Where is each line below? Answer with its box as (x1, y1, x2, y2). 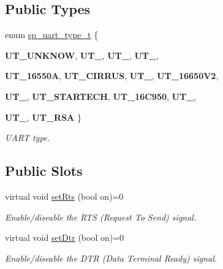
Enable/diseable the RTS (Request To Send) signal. (5, 210, 197, 223)
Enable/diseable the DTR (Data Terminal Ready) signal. (5, 251, 217, 264)
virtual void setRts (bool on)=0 (5, 189, 124, 202)
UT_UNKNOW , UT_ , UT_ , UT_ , (5, 48, 159, 61)
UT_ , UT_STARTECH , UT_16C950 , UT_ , (5, 89, 197, 102)
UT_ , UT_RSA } (5, 110, 81, 123)
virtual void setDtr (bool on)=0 (5, 231, 124, 244)
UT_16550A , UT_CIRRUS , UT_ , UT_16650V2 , (5, 69, 219, 82)
